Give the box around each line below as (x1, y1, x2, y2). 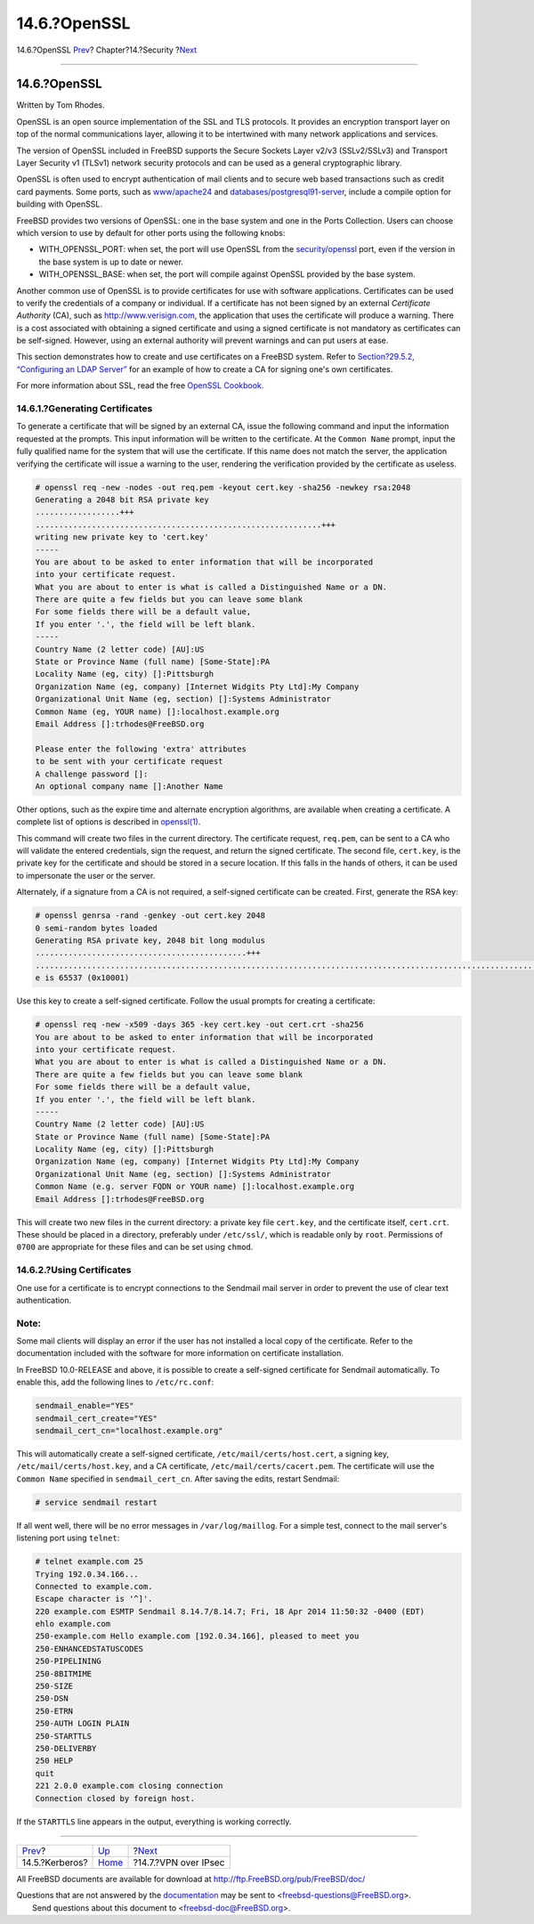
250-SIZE (35, 1681, 74, 1692)
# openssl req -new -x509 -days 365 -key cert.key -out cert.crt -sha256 (35, 1019, 364, 1030)
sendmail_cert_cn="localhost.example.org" (35, 1425, 223, 1436)
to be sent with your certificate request (35, 757, 223, 767)
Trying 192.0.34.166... (35, 1569, 140, 1579)
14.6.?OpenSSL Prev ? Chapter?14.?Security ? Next (16, 45, 198, 55)
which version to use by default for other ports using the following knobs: (16, 227, 286, 238)
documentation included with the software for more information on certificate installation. (16, 1348, 344, 1359)
